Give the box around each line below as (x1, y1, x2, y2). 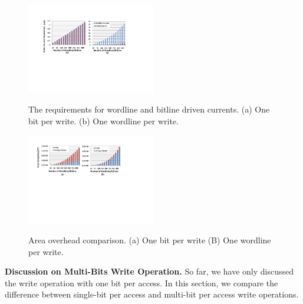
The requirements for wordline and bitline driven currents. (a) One (28, 103, 270, 115)
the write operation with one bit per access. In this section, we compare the (5, 276, 278, 289)
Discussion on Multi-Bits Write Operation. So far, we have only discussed (5, 265, 294, 277)
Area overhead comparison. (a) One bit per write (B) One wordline (28, 234, 271, 246)
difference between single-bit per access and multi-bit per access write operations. (5, 288, 299, 300)
